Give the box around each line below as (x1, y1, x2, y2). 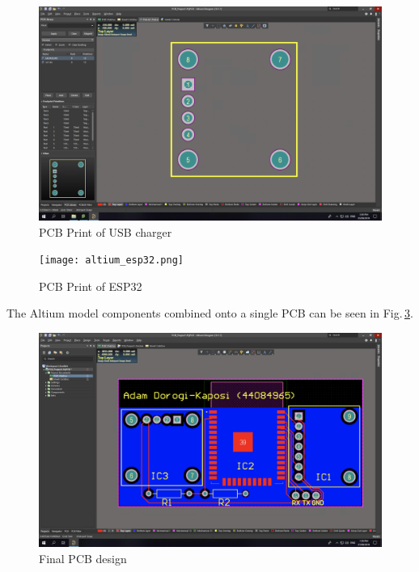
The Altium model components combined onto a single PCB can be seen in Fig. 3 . (6, 305, 413, 322)
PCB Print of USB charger (39, 223, 172, 240)
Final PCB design (39, 549, 127, 566)
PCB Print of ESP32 (39, 277, 142, 294)
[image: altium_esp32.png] (39, 254, 184, 267)
